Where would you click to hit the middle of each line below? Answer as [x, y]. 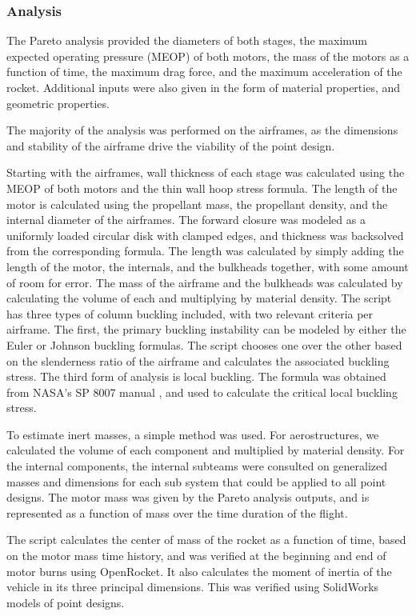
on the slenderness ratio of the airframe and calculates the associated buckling [198, 360]
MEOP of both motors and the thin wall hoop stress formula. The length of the [202, 188]
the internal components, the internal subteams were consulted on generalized [197, 466]
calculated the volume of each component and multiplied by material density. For [206, 450]
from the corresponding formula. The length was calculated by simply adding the [205, 251]
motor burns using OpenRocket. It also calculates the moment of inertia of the [199, 571]
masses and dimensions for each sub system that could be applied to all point [196, 481]
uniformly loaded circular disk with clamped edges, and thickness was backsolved [205, 235]
